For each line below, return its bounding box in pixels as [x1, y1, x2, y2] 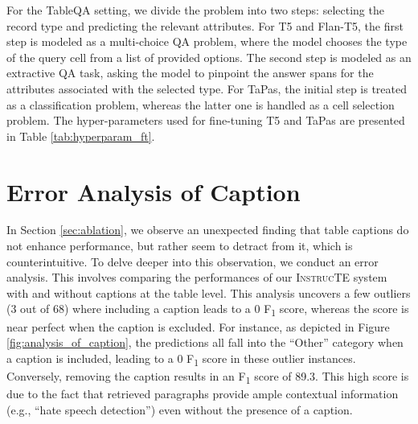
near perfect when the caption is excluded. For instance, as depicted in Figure [6, 318, 390, 335]
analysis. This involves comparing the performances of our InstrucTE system [6, 269, 387, 286]
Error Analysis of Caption [6, 175, 301, 208]
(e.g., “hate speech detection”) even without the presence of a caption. [6, 401, 353, 418]
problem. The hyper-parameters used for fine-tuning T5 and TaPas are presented [6, 112, 405, 129]
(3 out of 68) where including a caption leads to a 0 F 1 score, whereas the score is [6, 300, 409, 319]
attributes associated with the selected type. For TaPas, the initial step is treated [6, 80, 408, 97]
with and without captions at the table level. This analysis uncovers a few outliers [6, 284, 411, 301]
